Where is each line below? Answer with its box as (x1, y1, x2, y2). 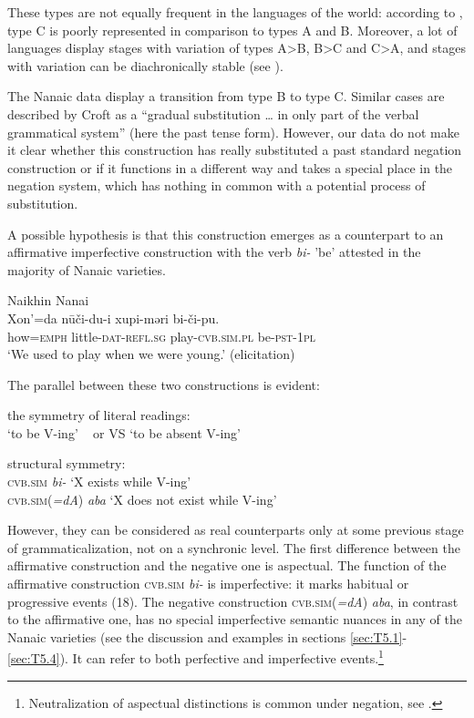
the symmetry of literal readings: (7, 405, 191, 425)
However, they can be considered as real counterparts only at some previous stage (7, 520, 464, 539)
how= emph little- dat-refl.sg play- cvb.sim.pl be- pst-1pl (7, 326, 315, 345)
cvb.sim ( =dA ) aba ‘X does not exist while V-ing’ (7, 489, 277, 508)
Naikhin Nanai (7, 291, 89, 310)
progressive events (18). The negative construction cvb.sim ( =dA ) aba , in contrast (7, 591, 459, 610)
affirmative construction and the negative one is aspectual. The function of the (7, 556, 447, 575)
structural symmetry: (7, 454, 126, 473)
